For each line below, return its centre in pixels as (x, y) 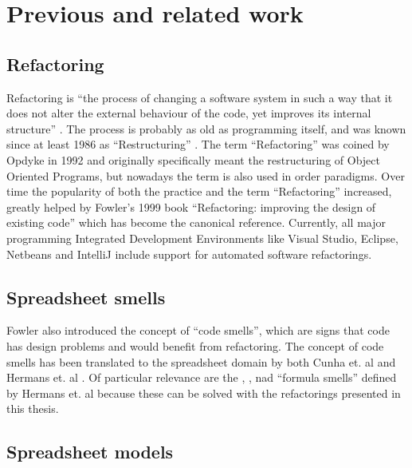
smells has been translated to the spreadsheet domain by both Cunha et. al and (201, 361)
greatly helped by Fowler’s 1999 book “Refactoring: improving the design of (191, 206)
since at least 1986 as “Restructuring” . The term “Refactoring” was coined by (198, 144)
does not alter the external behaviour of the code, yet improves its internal (189, 113)
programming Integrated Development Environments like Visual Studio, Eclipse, (202, 238)
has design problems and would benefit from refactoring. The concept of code (195, 345)
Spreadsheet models (90, 452)
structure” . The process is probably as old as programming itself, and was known (206, 128)
